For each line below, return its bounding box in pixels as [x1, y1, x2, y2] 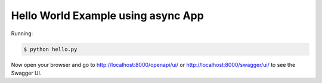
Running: [11, 30, 33, 37]
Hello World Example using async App [11, 9, 204, 22]
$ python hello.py [23, 45, 78, 53]
